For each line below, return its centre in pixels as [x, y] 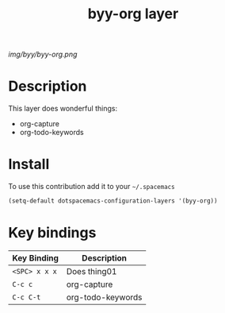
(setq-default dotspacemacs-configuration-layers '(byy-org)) [113, 201]
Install [29, 164]
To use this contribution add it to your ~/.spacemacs [92, 187]
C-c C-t [27, 297]
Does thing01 [92, 271]
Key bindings [52, 233]
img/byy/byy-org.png [43, 54]
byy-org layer [133, 14]
